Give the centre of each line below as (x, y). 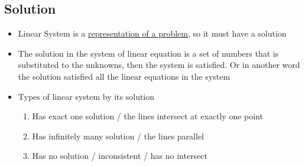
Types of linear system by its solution (86, 96)
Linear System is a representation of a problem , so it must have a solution (152, 33)
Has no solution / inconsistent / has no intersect (120, 156)
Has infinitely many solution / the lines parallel (118, 136)
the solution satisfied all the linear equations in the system (124, 76)
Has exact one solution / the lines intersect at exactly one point (147, 116)
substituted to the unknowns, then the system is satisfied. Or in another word (159, 65)
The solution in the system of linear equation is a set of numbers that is (148, 53)
